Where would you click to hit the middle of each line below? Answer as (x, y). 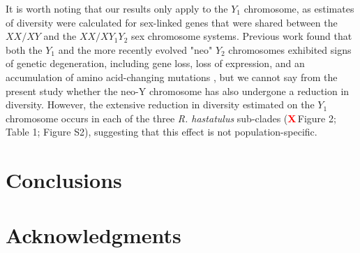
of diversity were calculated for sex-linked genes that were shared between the (172, 22)
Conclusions (64, 180)
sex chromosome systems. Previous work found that (242, 36)
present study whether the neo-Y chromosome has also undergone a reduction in (178, 91)
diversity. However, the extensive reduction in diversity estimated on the (160, 104)
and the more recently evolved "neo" (135, 49)
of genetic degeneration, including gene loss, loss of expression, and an (155, 63)
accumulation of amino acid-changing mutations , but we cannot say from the (172, 77)
